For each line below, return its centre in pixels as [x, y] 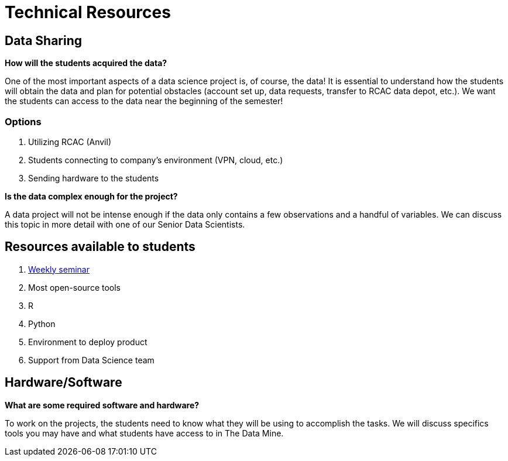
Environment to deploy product [88, 342]
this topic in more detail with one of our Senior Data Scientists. [125, 224]
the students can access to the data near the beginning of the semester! [144, 101]
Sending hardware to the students [94, 178]
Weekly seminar [59, 269]
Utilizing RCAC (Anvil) [70, 142]
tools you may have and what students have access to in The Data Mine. [144, 433]
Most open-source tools [74, 287]
